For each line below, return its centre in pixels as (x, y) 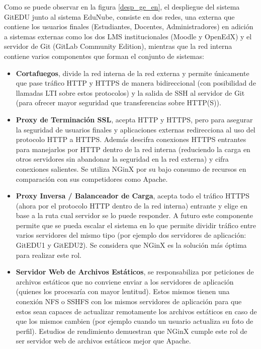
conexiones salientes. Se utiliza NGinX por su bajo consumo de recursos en (131, 168)
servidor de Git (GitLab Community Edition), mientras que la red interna (118, 46)
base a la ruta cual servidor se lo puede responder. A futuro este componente (134, 215)
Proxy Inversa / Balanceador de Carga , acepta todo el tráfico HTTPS (133, 196)
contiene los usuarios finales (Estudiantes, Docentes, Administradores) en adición (129, 26)
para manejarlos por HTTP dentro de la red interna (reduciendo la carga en (133, 149)
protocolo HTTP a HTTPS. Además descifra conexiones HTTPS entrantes (131, 139)
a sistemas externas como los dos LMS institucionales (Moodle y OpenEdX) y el (128, 36)
